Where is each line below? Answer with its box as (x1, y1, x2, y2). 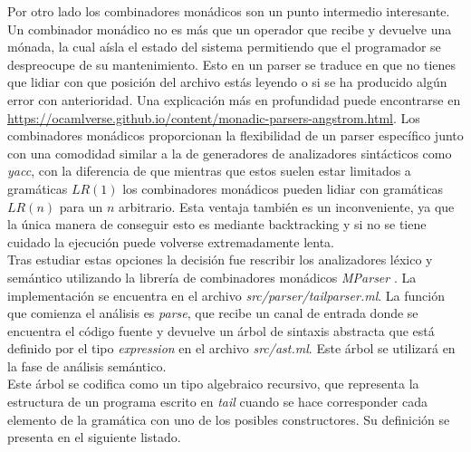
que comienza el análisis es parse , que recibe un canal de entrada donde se (7, 303, 418, 322)
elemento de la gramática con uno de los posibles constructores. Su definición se (7, 409, 450, 428)
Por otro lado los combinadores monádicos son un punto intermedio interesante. (7, 2, 450, 20)
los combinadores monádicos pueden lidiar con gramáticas (122, 178, 444, 197)
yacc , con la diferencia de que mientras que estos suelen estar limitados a (7, 161, 411, 180)
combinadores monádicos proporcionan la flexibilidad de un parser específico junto (7, 126, 464, 145)
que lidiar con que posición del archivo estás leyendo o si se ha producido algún (7, 72, 447, 91)
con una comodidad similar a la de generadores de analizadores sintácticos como (7, 143, 452, 162)
